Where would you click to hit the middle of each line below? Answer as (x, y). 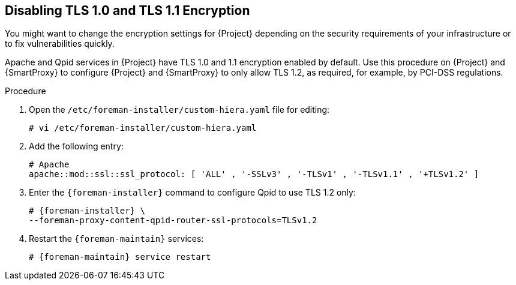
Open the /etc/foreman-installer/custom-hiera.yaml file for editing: (179, 110)
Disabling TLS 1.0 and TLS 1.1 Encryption (127, 10)
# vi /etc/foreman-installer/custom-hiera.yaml (143, 128)
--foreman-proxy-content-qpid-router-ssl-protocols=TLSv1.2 (173, 220)
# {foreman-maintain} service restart (120, 257)
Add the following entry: (76, 146)
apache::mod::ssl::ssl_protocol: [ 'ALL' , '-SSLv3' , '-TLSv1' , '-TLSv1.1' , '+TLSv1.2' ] (254, 174)
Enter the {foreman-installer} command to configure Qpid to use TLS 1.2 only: (192, 193)
